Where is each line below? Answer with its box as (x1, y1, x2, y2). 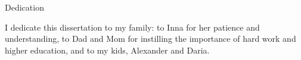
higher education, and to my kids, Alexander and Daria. (5, 44, 210, 56)
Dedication (5, 1, 44, 13)
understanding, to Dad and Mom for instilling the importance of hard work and (5, 32, 296, 45)
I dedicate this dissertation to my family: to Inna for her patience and (5, 21, 260, 33)
